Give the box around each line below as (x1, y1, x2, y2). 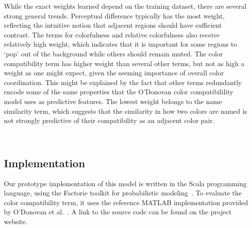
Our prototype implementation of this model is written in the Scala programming (4, 178, 247, 188)
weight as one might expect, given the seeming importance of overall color (4, 68, 224, 78)
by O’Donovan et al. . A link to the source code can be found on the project (4, 207, 232, 217)
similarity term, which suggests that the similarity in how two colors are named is (4, 105, 247, 116)
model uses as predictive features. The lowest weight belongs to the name (4, 96, 222, 106)
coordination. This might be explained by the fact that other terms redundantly (4, 77, 242, 87)
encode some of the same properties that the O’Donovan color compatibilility (4, 87, 234, 97)
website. (4, 216, 28, 226)
